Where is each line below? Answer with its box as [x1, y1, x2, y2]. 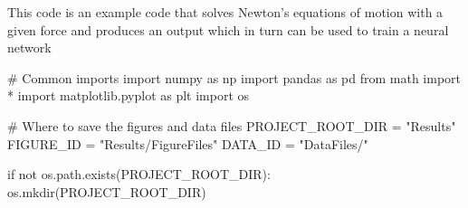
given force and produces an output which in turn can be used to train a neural [7, 20, 449, 39]
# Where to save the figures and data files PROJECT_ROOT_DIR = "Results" [7, 116, 456, 135]
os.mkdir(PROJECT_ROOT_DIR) [7, 182, 206, 201]
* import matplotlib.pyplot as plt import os [7, 86, 250, 105]
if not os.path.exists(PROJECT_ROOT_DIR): [7, 165, 271, 184]
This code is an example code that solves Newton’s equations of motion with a [7, 3, 444, 21]
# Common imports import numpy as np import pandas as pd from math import [7, 68, 462, 87]
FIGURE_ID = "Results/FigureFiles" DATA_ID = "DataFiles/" [7, 134, 368, 153]
